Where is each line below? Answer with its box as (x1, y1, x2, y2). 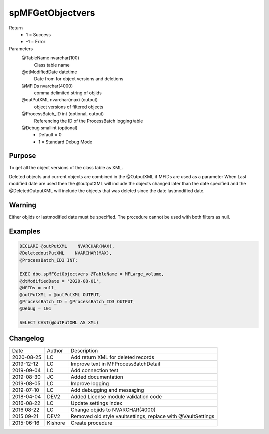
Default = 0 (38, 132, 62, 138)
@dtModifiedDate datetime (21, 69, 77, 75)
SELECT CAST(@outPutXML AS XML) (19, 320, 99, 326)
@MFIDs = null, (19, 285, 57, 291)
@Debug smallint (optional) (21, 125, 78, 131)
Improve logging (70, 380, 109, 387)
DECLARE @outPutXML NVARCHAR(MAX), (19, 243, 115, 249)
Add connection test (70, 367, 119, 374)
